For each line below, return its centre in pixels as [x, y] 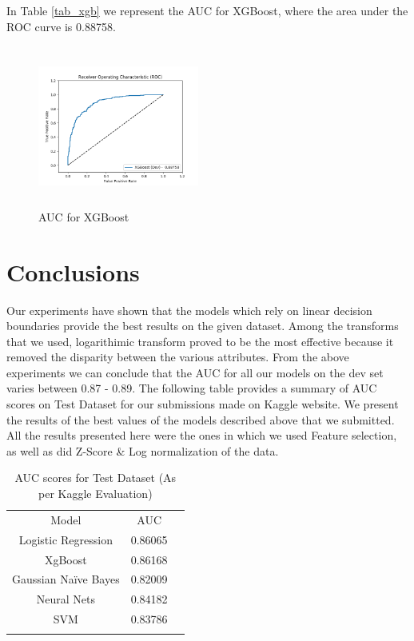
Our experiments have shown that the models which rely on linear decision [189, 310]
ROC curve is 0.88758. [61, 26]
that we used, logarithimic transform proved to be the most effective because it [200, 341]
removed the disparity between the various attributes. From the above [178, 357]
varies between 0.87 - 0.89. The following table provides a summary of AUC [192, 388]
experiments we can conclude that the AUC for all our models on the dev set [195, 372]
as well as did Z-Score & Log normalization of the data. [143, 450]
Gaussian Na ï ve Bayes [66, 579]
